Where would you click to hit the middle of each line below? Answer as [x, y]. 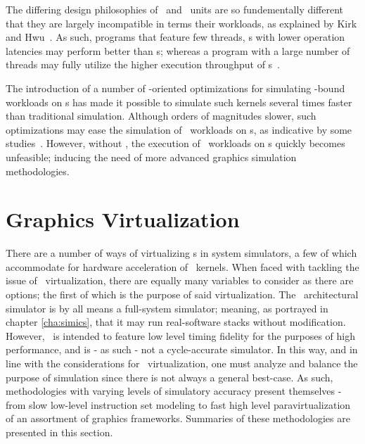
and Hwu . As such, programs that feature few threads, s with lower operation [175, 37]
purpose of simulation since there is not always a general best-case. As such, [169, 377]
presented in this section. [59, 432]
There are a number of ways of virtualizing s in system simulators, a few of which [181, 253]
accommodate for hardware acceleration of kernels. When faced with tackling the [182, 266]
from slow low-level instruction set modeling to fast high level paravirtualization [178, 404]
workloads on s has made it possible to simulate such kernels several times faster [179, 102]
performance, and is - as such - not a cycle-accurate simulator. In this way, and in [182, 349]
